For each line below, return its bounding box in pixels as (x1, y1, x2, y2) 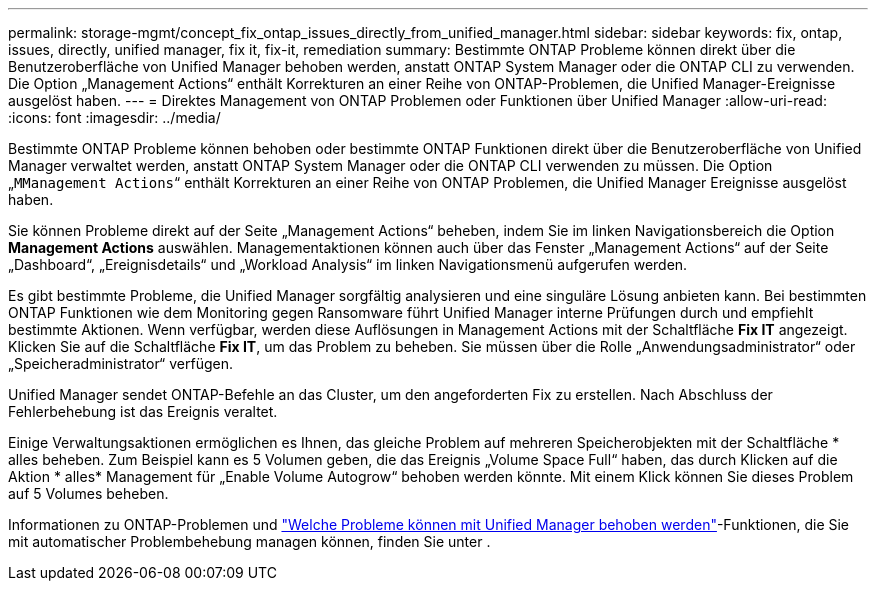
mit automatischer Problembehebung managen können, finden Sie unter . (8, 533, 491, 550)
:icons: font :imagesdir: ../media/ (8, 109, 221, 126)
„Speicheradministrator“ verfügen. (8, 355, 233, 372)
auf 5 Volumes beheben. (8, 485, 169, 502)
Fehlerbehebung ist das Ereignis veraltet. (8, 403, 278, 420)
